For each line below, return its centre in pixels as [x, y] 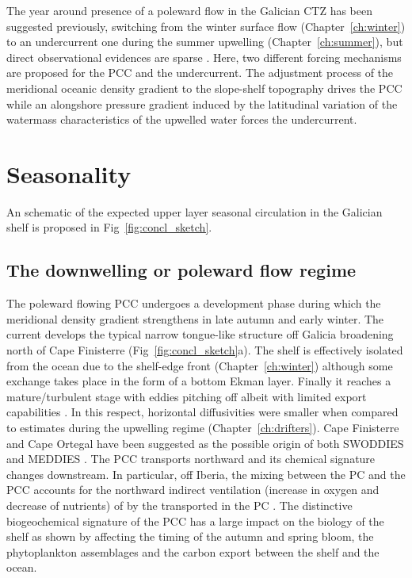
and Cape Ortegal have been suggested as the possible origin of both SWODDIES [205, 443]
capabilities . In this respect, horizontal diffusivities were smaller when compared [202, 412]
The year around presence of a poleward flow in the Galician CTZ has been [189, 10]
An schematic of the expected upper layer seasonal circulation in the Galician [195, 211]
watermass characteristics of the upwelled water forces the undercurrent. [182, 119]
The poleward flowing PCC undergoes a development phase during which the [194, 303]
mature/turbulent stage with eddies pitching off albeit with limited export [187, 396]
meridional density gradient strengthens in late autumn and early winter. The [195, 318]
